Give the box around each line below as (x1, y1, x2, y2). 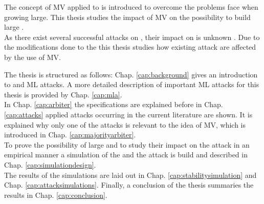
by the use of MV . (4, 51, 61, 62)
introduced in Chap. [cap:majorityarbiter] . (4, 129, 136, 140)
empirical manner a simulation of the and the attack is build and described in (4, 149, 248, 160)
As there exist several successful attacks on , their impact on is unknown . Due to (4, 31, 260, 42)
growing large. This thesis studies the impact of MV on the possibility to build (4, 11, 251, 22)
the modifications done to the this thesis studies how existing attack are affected (4, 42, 256, 52)
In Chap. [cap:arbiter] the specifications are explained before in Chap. (4, 99, 223, 110)
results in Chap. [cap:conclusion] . (4, 189, 107, 200)
